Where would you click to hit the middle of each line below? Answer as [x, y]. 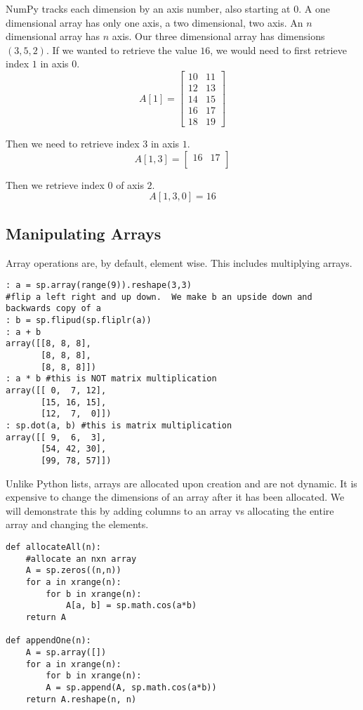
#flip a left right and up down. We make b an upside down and [159, 297]
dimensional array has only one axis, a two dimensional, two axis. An [154, 22]
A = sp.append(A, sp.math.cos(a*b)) [131, 687]
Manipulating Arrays [84, 233]
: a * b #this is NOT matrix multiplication [111, 379]
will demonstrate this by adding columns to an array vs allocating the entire [170, 510]
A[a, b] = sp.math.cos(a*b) [131, 606]
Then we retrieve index [55, 184]
